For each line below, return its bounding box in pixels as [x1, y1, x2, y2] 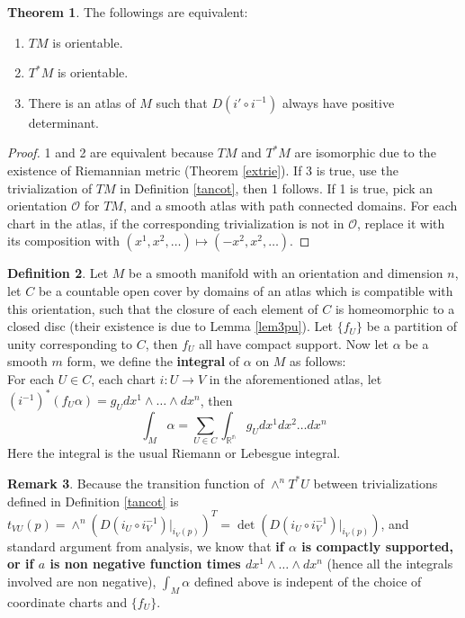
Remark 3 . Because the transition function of [7, 473, 264, 492]
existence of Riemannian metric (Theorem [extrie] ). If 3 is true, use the [7, 160, 398, 179]
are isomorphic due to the [294, 143, 436, 162]
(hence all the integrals [326, 554, 453, 573]
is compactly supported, [301, 536, 454, 555]
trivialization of [7, 178, 93, 197]
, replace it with [357, 213, 445, 232]
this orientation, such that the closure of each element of [7, 299, 318, 318]
